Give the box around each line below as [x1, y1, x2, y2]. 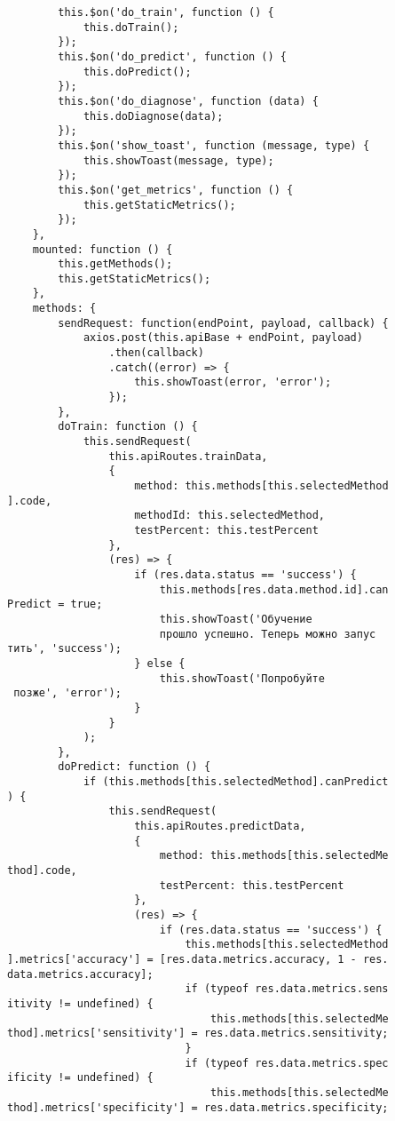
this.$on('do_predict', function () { [58, 50, 287, 63]
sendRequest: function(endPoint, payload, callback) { [58, 316, 389, 330]
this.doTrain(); [83, 20, 179, 34]
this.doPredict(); [83, 65, 192, 78]
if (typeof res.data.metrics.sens [185, 982, 389, 996]
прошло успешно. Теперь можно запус [159, 627, 376, 640]
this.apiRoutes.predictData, [134, 820, 306, 833]
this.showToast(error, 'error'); [134, 376, 332, 389]
